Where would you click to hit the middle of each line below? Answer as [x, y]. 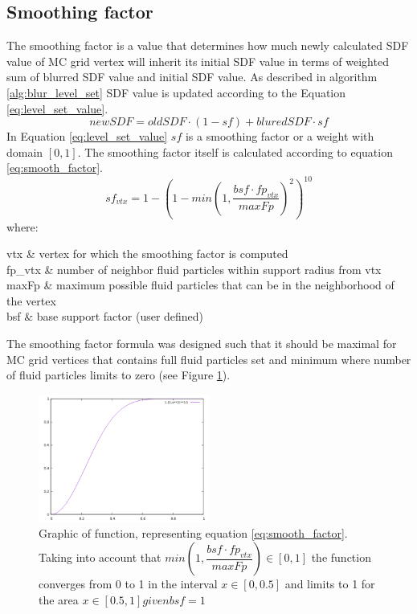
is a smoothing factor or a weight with [280, 136]
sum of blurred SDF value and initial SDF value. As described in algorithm [192, 77]
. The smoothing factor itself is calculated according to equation [235, 151]
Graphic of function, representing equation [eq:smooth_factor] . [193, 533]
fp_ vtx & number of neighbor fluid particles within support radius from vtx [194, 269]
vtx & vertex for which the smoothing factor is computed [147, 254]
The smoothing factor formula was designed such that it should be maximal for [202, 344]
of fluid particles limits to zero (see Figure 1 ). [119, 375]
